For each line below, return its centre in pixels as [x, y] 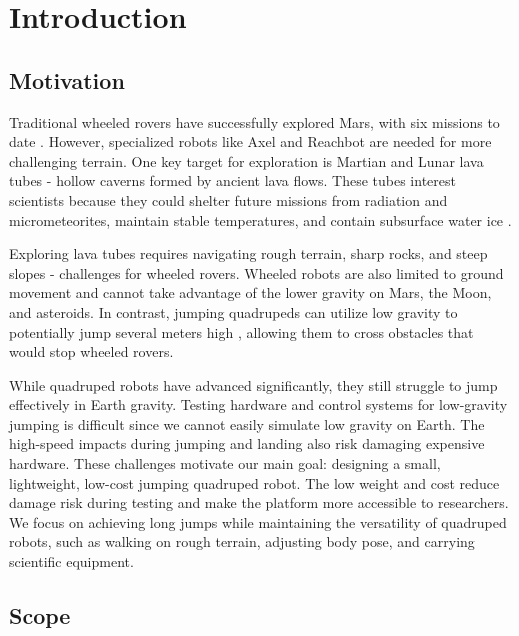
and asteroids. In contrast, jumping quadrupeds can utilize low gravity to [233, 311]
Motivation [67, 79]
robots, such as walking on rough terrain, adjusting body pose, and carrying [242, 541]
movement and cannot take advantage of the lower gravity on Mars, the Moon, [250, 292]
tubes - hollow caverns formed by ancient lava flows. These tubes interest [232, 180]
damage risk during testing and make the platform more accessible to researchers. [259, 502]
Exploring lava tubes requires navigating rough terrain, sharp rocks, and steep [248, 253]
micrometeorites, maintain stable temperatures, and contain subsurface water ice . [260, 219]
